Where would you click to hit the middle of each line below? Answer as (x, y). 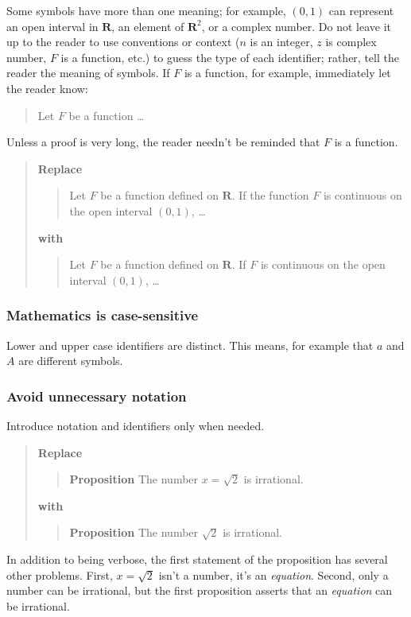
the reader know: (47, 88)
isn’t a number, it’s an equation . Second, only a (273, 574)
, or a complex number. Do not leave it (297, 26)
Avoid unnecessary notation (97, 396)
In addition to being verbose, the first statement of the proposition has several (197, 559)
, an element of (148, 26)
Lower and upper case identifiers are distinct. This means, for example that (190, 345)
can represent (361, 10)
